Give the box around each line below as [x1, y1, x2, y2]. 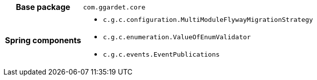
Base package [15, 2, 71, 12]
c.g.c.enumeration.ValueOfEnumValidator [103, 33, 251, 41]
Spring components [5, 35, 81, 45]
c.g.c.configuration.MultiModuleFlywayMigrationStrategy [103, 16, 313, 23]
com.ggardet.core [83, 3, 146, 11]
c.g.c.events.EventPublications [103, 51, 220, 58]
